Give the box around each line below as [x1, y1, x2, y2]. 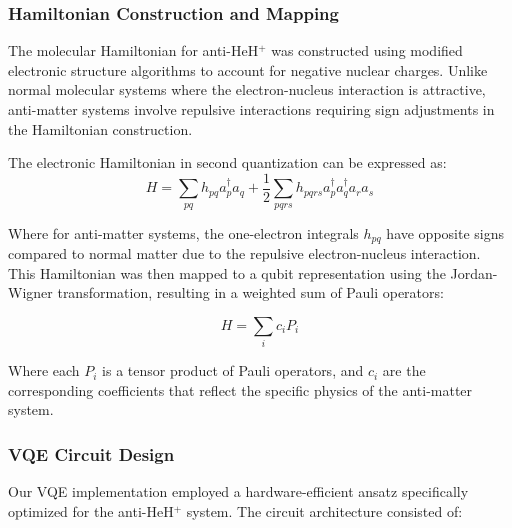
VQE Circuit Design [8, 441, 175, 466]
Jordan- [450, 262, 498, 283]
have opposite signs [386, 222, 505, 243]
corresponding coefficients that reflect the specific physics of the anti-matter [8, 379, 473, 400]
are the [382, 360, 426, 381]
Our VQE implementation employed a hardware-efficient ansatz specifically [8, 481, 469, 502]
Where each [8, 360, 80, 381]
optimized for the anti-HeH [8, 500, 174, 521]
